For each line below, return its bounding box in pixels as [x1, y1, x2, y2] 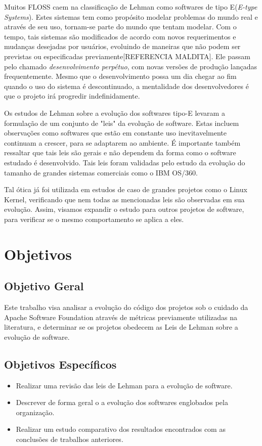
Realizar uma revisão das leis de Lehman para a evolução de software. [16, 380, 233, 390]
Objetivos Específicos [4, 356, 117, 372]
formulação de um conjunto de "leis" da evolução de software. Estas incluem [4, 117, 239, 128]
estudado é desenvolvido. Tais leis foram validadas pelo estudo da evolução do [4, 157, 245, 167]
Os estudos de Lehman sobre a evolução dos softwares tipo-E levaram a [4, 107, 225, 118]
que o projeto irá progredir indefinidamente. [4, 91, 140, 101]
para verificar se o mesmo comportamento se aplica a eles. [4, 213, 184, 224]
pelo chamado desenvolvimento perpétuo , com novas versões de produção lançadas [4, 61, 257, 71]
